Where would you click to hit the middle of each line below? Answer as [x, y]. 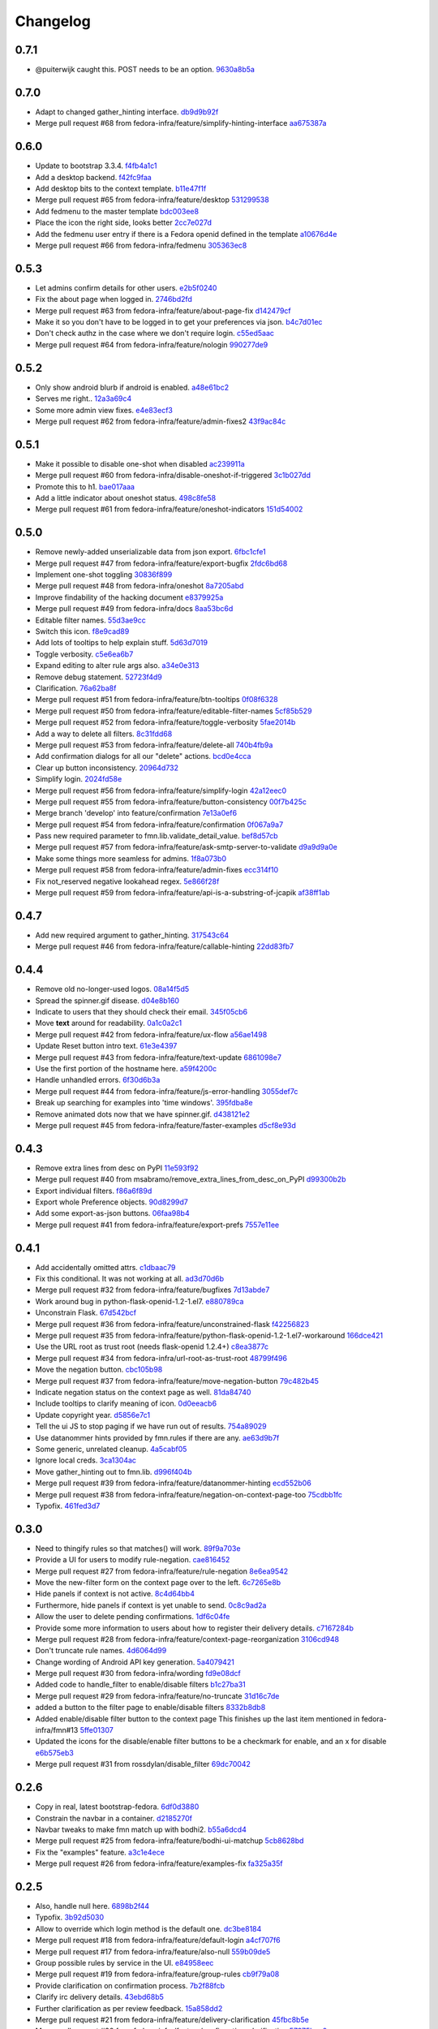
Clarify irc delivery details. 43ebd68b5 [99, 1997]
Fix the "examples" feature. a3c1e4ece [100, 1852]
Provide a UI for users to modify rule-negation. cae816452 [133, 1560]
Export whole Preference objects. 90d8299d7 [112, 1202]
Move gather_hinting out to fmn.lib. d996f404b [114, 1471]
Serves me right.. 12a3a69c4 [84, 398]
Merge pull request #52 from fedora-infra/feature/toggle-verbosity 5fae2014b [165, 722]
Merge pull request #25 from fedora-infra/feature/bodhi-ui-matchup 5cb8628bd [170, 1841]
